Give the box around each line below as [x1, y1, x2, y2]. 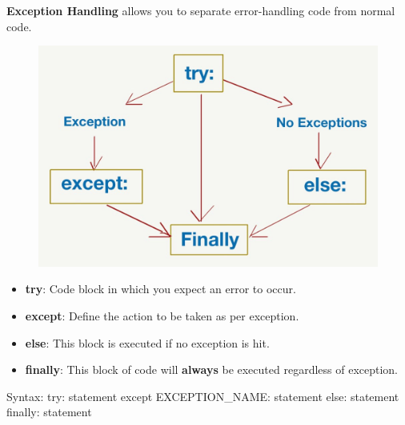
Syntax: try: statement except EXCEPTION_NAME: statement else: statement [6, 387, 399, 404]
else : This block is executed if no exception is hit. [25, 334, 270, 351]
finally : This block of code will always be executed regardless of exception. [25, 361, 399, 378]
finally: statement [6, 403, 92, 420]
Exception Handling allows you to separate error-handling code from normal [6, 2, 395, 18]
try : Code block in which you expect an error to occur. [25, 280, 296, 297]
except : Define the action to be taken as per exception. [25, 307, 299, 324]
